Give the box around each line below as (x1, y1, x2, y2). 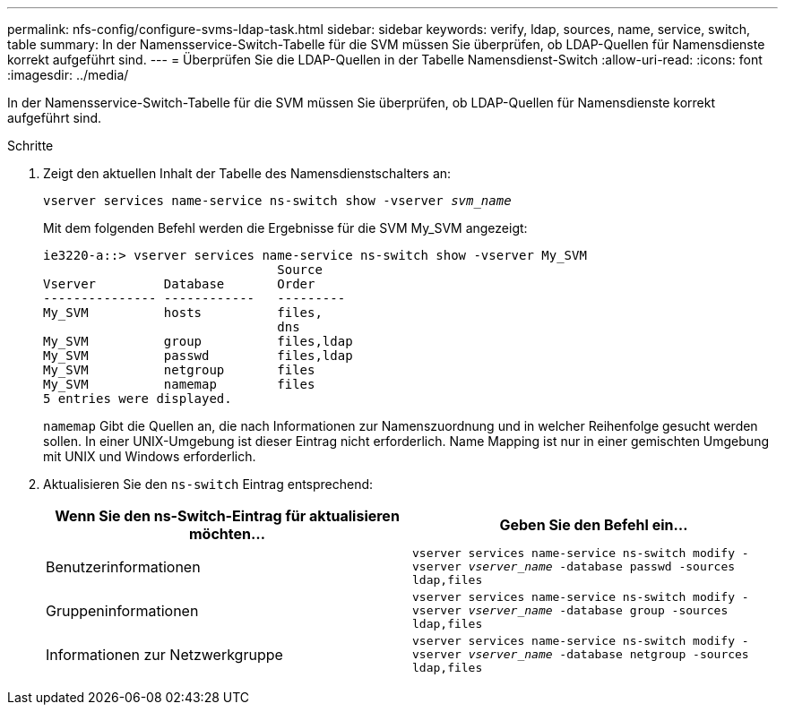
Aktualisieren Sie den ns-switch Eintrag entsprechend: (43, 476, 374, 492)
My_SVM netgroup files (43, 363, 315, 377)
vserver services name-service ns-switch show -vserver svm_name (43, 193, 512, 208)
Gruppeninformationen (46, 601, 199, 620)
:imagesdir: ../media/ (7, 67, 129, 82)
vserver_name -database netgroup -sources (468, 648, 749, 661)
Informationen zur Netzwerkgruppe (46, 645, 283, 664)
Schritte (7, 138, 54, 153)
